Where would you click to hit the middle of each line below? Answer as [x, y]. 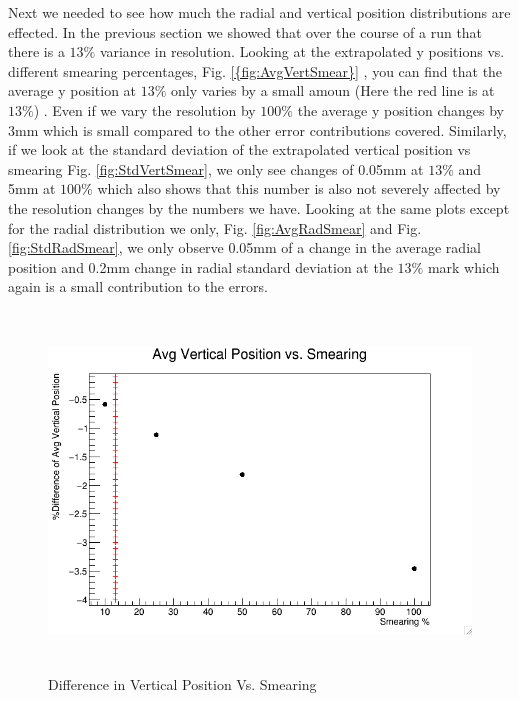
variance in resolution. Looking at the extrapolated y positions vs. [302, 51]
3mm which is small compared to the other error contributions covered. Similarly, [257, 129]
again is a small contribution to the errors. [138, 286]
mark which [463, 266]
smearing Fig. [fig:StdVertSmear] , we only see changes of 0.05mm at [216, 168]
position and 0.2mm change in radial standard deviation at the [200, 266]
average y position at [72, 90]
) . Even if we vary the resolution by [144, 109]
